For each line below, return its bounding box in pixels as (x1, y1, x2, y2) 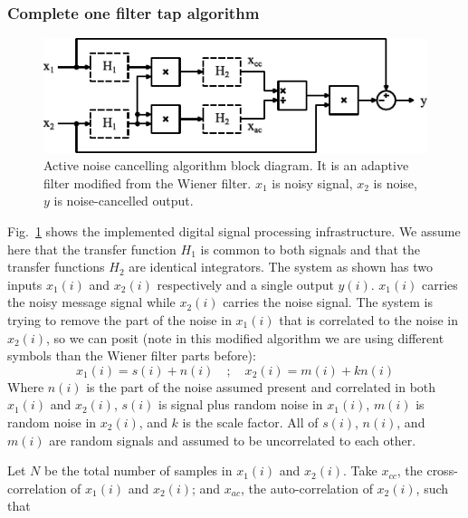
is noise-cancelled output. (53, 191, 194, 210)
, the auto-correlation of (241, 478, 373, 497)
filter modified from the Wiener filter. (43, 173, 252, 192)
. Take (343, 461, 377, 480)
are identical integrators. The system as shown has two (129, 257, 434, 276)
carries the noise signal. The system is (223, 293, 434, 312)
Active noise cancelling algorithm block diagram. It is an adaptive (43, 156, 409, 175)
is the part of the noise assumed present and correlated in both (86, 377, 436, 396)
